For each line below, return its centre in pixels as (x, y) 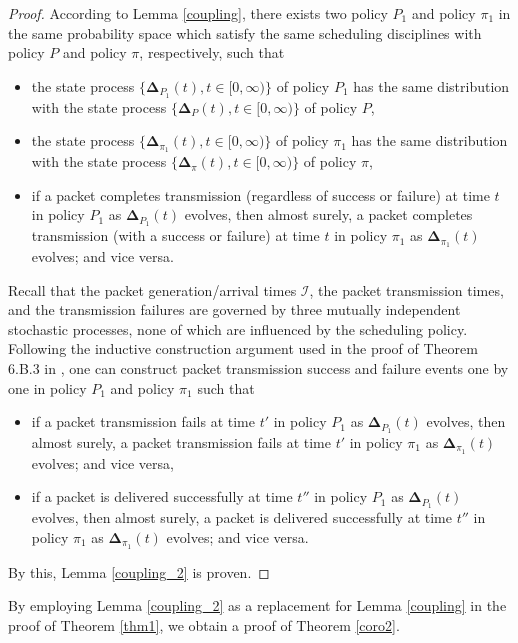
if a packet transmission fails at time (143, 421)
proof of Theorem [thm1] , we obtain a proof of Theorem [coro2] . (204, 624)
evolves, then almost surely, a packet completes (328, 214)
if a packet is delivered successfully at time (162, 496)
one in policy (47, 387)
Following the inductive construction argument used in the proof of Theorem (243, 348)
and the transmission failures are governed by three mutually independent (234, 309)
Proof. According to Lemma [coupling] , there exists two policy (198, 13)
